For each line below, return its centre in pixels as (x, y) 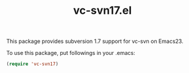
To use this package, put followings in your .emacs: (71, 53)
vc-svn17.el (102, 11)
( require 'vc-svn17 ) (33, 64)
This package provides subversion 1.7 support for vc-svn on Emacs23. (95, 41)
